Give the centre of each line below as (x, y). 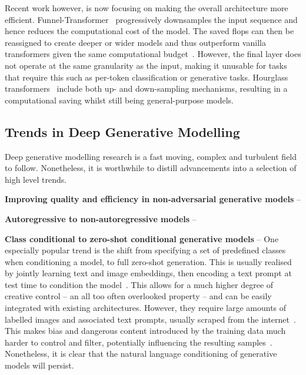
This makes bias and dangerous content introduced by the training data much (145, 331)
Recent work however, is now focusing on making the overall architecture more (147, 8)
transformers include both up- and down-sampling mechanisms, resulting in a (146, 88)
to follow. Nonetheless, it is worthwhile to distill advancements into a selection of (151, 168)
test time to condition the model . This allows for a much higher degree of (139, 284)
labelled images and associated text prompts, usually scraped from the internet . (150, 319)
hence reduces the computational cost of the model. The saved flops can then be (149, 31)
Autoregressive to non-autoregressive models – (101, 218)
